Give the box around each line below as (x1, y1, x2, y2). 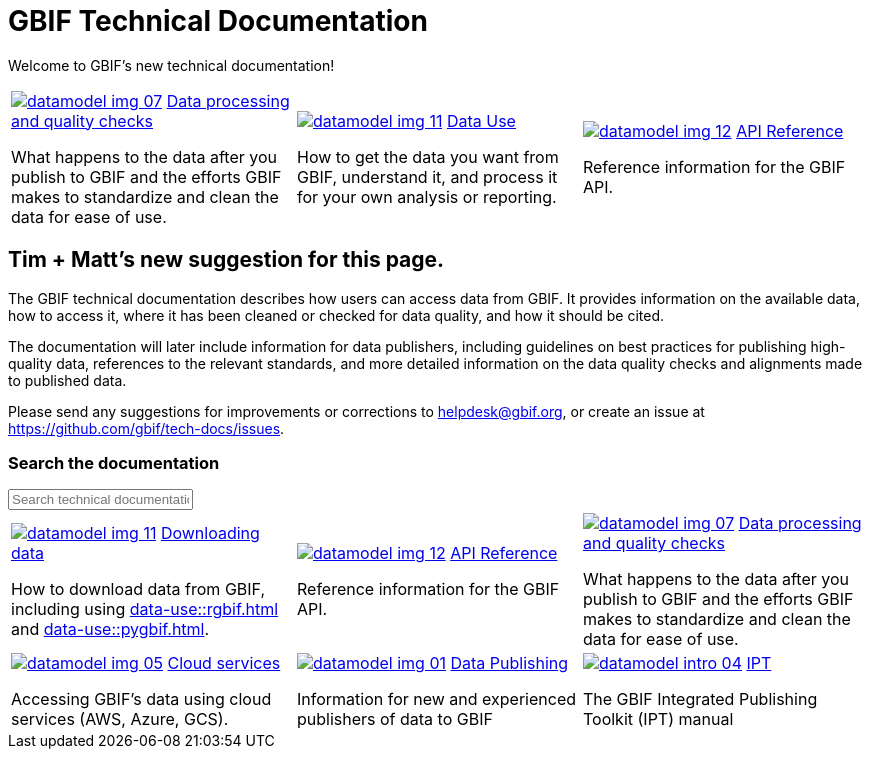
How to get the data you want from (296, 146, 559, 167)
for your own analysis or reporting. (296, 186, 557, 207)
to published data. (8, 371, 127, 389)
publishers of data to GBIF (296, 709, 493, 730)
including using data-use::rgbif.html (11, 599, 279, 620)
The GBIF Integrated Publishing (582, 689, 818, 710)
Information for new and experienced (296, 689, 577, 710)
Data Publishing (450, 653, 569, 674)
